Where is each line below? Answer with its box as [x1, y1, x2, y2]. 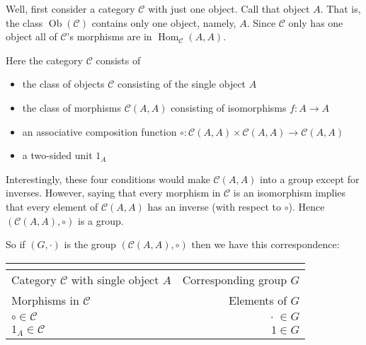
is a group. [78, 213, 124, 228]
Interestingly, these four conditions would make [6, 171, 210, 186]
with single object [71, 271, 159, 288]
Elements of [229, 291, 287, 308]
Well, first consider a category [6, 1, 135, 16]
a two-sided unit [22, 148, 93, 163]
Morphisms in [11, 291, 79, 308]
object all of [6, 29, 57, 44]
